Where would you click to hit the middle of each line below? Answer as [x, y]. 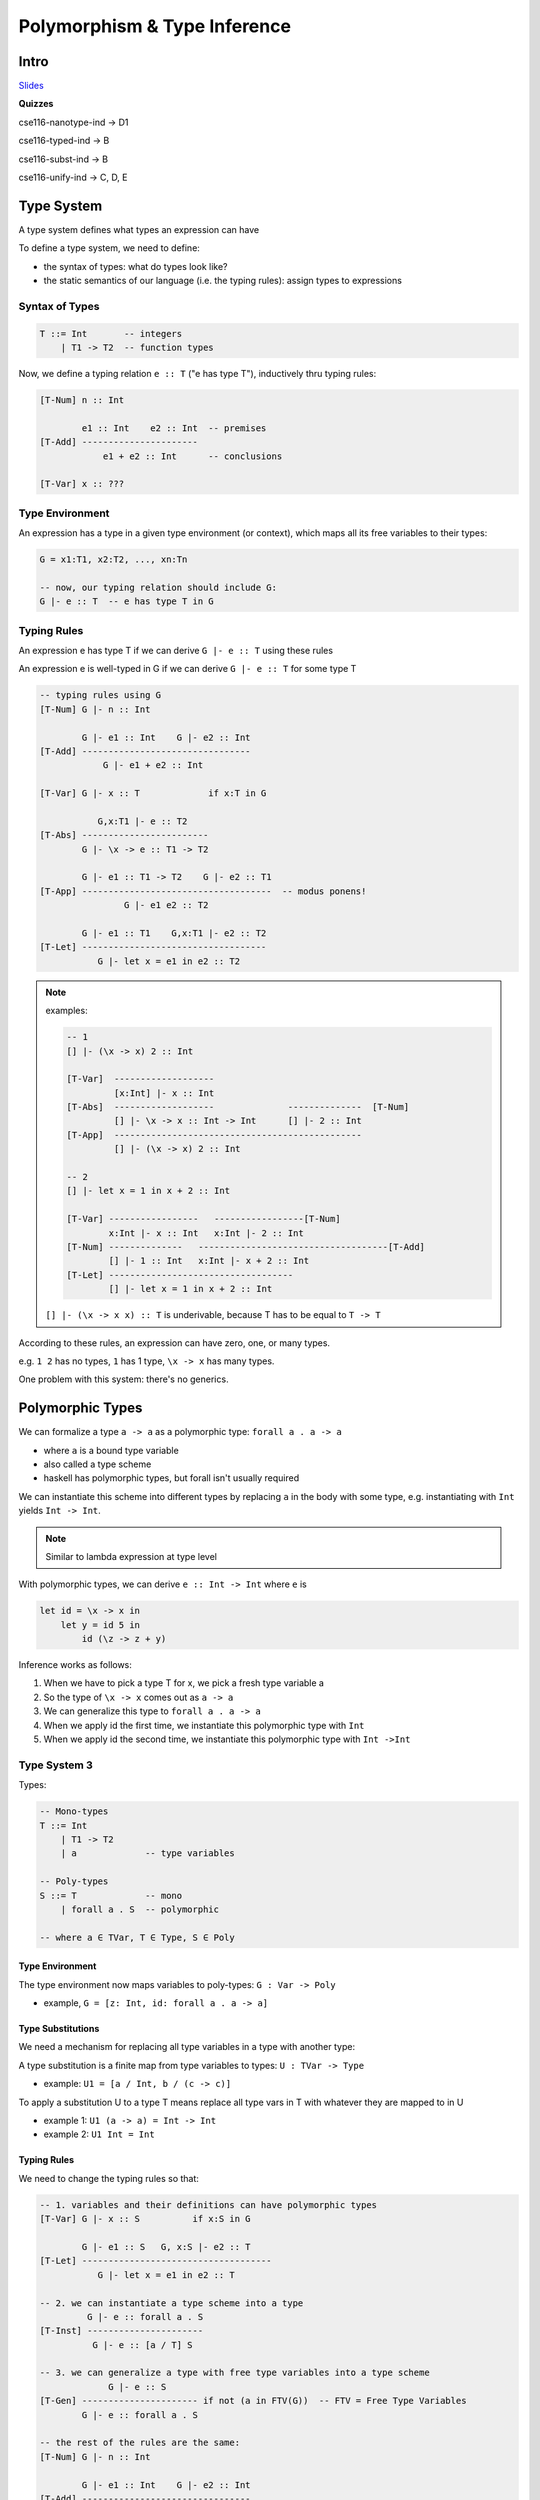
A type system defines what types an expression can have [139, 229]
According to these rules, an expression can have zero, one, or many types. [174, 1342]
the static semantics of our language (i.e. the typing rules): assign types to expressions [222, 281]
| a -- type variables [147, 1853]
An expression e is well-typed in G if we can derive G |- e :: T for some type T [187, 669]
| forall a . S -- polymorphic [140, 1909]
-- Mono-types [74, 1811]
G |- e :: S [137, 2386]
